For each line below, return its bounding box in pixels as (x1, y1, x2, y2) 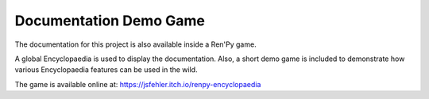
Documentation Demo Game (14, 12, 206, 29)
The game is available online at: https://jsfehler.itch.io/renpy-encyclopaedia (14, 79, 261, 89)
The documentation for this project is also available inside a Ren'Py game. (14, 40, 257, 49)
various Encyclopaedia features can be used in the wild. (14, 65, 198, 74)
